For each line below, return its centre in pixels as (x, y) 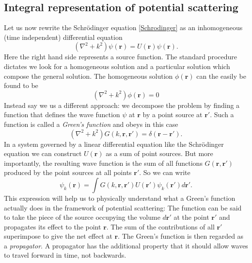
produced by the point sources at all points (68, 172)
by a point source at (173, 114)
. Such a (222, 114)
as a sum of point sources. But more (159, 153)
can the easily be (221, 76)
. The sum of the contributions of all (160, 226)
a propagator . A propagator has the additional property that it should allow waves (126, 245)
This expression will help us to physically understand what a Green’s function (120, 198)
